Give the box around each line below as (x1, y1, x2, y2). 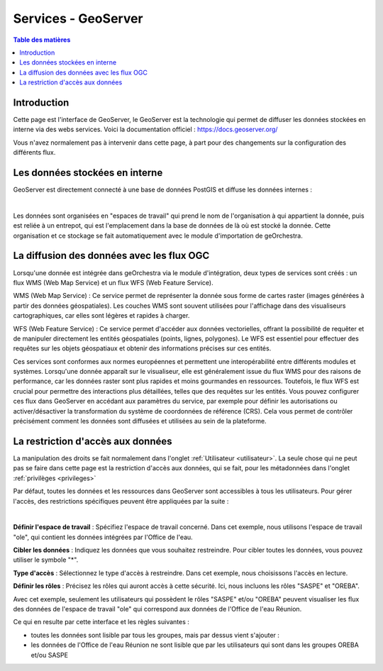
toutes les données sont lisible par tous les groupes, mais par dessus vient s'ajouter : (30, 631, 280, 639)
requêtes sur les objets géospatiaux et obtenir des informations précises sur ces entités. (13, 344, 272, 353)
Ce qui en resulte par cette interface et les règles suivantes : (13, 618, 189, 626)
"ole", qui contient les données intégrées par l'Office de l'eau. (13, 533, 193, 541)
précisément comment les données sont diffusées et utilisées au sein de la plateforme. (13, 417, 267, 426)
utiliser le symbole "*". (13, 555, 79, 564)
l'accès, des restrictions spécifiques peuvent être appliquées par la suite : (13, 497, 229, 505)
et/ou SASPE (30, 650, 69, 659)
